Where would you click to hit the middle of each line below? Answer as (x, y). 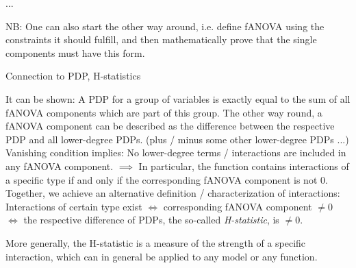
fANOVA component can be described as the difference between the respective (170, 126)
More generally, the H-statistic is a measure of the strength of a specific (156, 242)
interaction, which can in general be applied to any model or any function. (162, 256)
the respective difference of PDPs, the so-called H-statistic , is (151, 220)
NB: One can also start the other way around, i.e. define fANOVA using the (165, 26)
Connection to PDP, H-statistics (73, 76)
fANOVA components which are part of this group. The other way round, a (164, 112)
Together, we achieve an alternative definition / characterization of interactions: (173, 193)
